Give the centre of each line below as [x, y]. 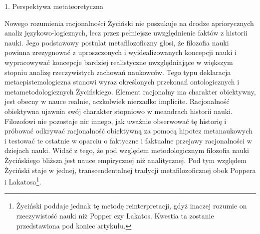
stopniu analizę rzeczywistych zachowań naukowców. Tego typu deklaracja [118, 72]
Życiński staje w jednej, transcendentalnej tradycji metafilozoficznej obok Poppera [130, 170]
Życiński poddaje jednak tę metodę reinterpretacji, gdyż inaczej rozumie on [131, 206]
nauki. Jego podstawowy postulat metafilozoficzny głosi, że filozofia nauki [117, 42]
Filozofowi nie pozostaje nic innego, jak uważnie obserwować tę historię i [116, 121]
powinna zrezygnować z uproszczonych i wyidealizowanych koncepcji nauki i [121, 52]
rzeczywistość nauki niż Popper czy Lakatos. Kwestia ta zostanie [115, 215]
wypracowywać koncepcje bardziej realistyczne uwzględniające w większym [119, 62]
